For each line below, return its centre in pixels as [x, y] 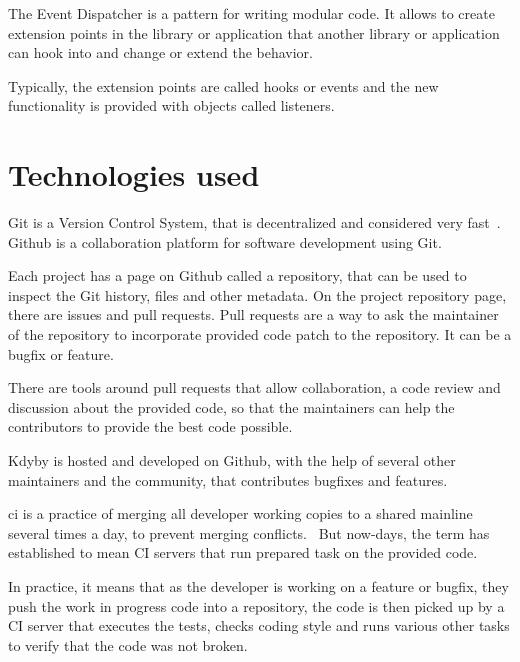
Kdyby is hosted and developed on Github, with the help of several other [232, 460]
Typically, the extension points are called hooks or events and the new [223, 85]
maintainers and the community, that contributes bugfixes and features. [228, 479]
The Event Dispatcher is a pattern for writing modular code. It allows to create [251, 13]
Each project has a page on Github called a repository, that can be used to [237, 275]
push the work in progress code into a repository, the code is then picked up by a [256, 605]
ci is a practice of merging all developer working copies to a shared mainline [240, 513]
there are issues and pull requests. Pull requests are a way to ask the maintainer [253, 314]
